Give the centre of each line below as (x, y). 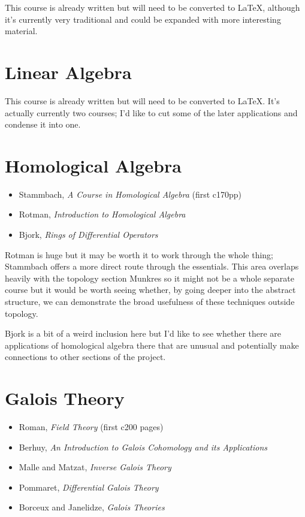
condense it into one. (43, 124)
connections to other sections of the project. (85, 357)
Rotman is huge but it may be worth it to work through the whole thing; (139, 254)
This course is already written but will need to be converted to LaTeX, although (152, 7)
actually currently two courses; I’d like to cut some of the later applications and (151, 112)
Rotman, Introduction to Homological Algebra (102, 214)
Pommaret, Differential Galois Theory (89, 487)
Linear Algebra (68, 72)
